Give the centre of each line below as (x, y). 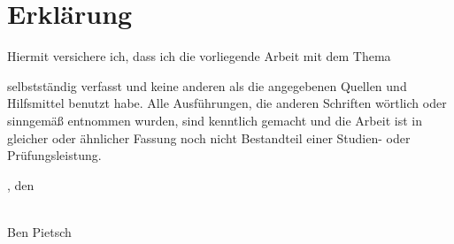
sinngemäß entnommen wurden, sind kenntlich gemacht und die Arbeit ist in (215, 120)
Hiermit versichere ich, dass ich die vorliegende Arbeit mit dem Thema (199, 56)
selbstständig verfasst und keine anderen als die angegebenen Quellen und (207, 85)
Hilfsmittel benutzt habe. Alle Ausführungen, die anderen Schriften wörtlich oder (227, 103)
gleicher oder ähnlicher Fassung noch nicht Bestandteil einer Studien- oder (209, 137)
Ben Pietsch (39, 231)
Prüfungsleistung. (54, 155)
